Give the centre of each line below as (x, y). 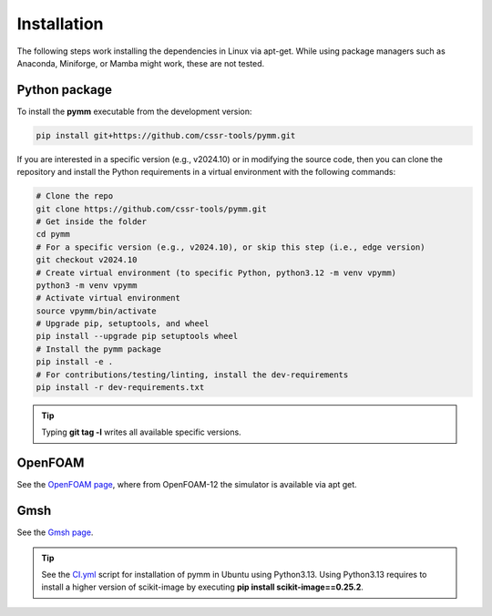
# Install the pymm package (98, 349)
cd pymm (53, 234)
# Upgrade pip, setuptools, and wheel (123, 324)
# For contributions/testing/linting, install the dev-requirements (192, 375)
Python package (65, 90)
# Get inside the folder (92, 221)
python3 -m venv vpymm (87, 285)
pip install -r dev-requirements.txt (120, 388)
